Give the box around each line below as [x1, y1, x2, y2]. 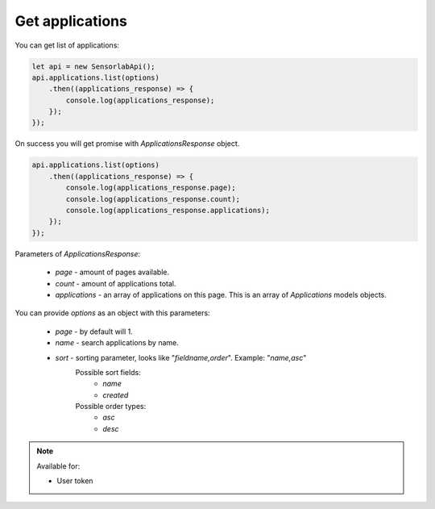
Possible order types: [75, 402, 147, 411]
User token [56, 476, 93, 486]
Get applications [14, 12, 128, 30]
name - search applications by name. [55, 338, 179, 348]
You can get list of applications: [14, 40, 120, 50]
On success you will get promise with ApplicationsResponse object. [14, 139, 240, 148]
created [102, 390, 129, 399]
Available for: [36, 461, 81, 471]
